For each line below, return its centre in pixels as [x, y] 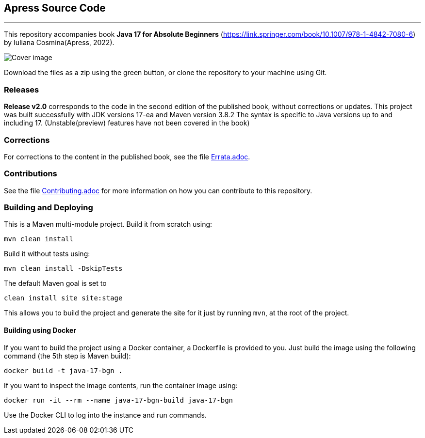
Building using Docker [40, 330]
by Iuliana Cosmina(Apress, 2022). [59, 43]
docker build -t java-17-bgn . [63, 370]
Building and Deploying [49, 208]
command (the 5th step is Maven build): [67, 356]
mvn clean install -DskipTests [63, 269]
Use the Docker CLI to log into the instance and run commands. [105, 415]
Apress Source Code [55, 8]
